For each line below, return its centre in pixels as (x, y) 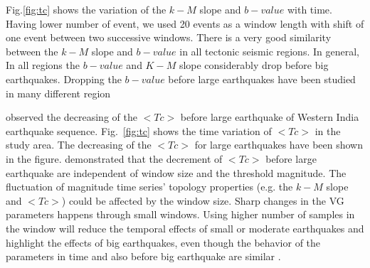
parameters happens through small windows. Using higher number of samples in (180, 214)
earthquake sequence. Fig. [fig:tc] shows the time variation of (139, 130)
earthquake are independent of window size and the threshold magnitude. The (176, 172)
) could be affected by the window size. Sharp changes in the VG (203, 200)
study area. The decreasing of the (79, 145)
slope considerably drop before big (254, 65)
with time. (310, 9)
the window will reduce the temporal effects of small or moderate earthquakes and (185, 228)
